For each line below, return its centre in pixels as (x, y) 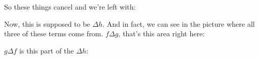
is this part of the (47, 50)
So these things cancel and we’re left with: (70, 7)
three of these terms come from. (54, 34)
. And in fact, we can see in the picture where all (179, 23)
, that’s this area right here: (162, 34)
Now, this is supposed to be (47, 23)
